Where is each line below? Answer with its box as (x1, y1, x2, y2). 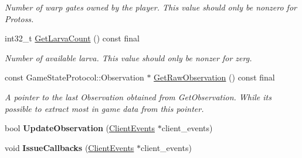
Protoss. (5, 12, 34, 24)
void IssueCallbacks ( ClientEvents (5, 141, 134, 153)
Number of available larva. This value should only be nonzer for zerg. (5, 51, 252, 64)
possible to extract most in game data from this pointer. (5, 102, 204, 114)
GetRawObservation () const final (154, 71, 275, 83)
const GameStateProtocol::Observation (5, 71, 144, 83)
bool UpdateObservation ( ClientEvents (5, 122, 155, 134)
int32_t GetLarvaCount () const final (5, 32, 140, 44)
